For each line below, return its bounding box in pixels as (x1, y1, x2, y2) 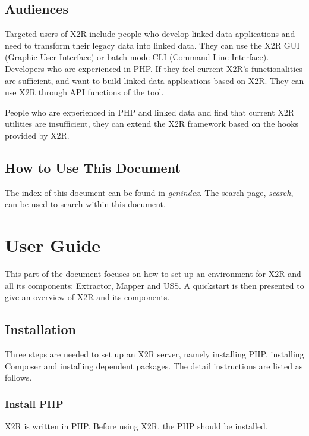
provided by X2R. (5, 129, 70, 141)
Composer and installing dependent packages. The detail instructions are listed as (5, 359, 303, 372)
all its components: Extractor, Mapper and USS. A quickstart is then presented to (5, 279, 304, 291)
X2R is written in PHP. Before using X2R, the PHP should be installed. (5, 420, 268, 432)
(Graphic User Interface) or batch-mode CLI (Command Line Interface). (5, 51, 269, 63)
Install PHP (5, 396, 64, 411)
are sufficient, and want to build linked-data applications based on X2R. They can (5, 74, 304, 86)
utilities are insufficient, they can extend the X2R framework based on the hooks (5, 117, 299, 130)
